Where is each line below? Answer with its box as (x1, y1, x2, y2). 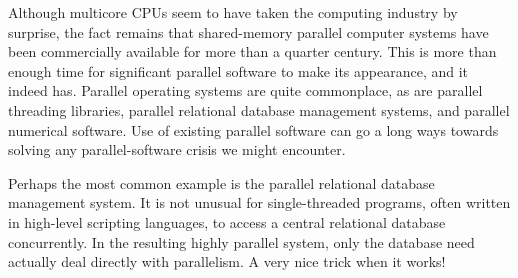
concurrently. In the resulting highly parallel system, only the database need (8, 231, 475, 252)
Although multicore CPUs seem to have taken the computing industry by (8, 2, 458, 22)
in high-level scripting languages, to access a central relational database (8, 211, 446, 232)
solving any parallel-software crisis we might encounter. (8, 139, 346, 160)
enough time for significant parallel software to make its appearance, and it (8, 60, 469, 81)
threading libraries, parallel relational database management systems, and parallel (8, 99, 510, 120)
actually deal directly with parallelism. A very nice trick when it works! (8, 251, 446, 272)
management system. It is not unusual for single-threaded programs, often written (8, 192, 511, 213)
